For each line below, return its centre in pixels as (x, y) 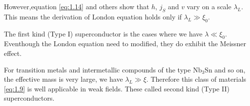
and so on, (230, 69)
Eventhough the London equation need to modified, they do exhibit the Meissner (125, 44)
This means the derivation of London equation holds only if (93, 16)
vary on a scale (209, 6)
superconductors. (29, 98)
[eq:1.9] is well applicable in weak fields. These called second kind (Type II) (117, 88)
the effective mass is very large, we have (63, 79)
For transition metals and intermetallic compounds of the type (97, 69)
